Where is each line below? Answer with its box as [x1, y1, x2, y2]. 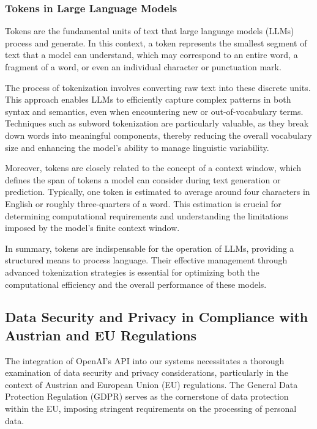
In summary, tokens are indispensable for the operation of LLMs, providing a [5, 241, 294, 254]
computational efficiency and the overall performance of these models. [5, 277, 267, 290]
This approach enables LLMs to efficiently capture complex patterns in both [5, 93, 291, 106]
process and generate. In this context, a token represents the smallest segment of [5, 36, 307, 49]
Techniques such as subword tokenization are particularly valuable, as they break [5, 117, 309, 130]
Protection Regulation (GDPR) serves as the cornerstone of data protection [5, 390, 289, 403]
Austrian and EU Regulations [5, 325, 197, 344]
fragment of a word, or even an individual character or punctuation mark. [5, 61, 282, 73]
